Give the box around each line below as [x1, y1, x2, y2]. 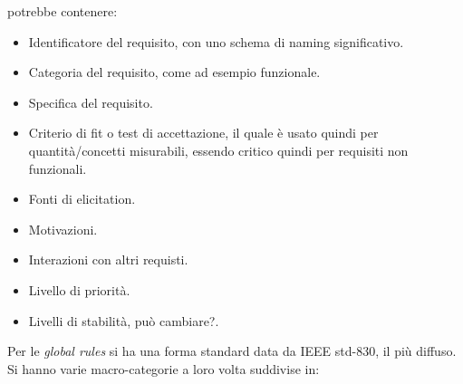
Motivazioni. [28, 219, 98, 238]
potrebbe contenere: [7, 2, 118, 20]
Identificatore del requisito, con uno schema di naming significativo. [28, 32, 404, 51]
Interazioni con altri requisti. [28, 250, 188, 269]
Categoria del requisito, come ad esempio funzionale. [28, 62, 321, 82]
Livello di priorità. [28, 280, 130, 299]
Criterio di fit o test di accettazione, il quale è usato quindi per [28, 123, 379, 142]
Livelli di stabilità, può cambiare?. [28, 311, 219, 330]
